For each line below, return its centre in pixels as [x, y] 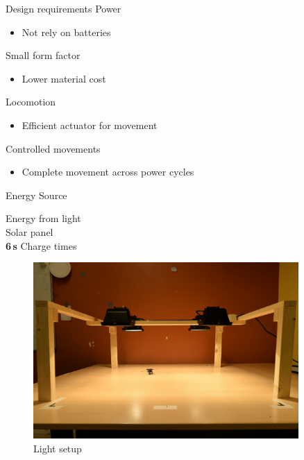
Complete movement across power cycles [108, 172]
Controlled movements [53, 148]
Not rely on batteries [66, 32]
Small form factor [43, 55]
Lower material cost [64, 78]
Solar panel [29, 231]
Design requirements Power [64, 8]
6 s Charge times [41, 245]
